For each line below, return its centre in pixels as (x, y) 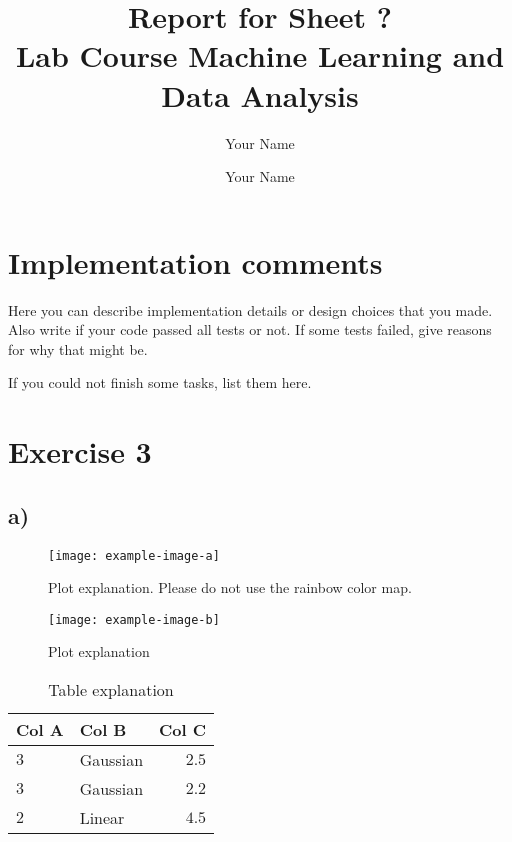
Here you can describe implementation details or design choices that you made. (250, 309)
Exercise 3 (80, 451)
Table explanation (111, 690)
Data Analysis (260, 94)
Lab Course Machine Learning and (260, 55)
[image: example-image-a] (134, 555)
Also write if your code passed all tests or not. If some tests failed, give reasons (250, 329)
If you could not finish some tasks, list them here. (160, 382)
